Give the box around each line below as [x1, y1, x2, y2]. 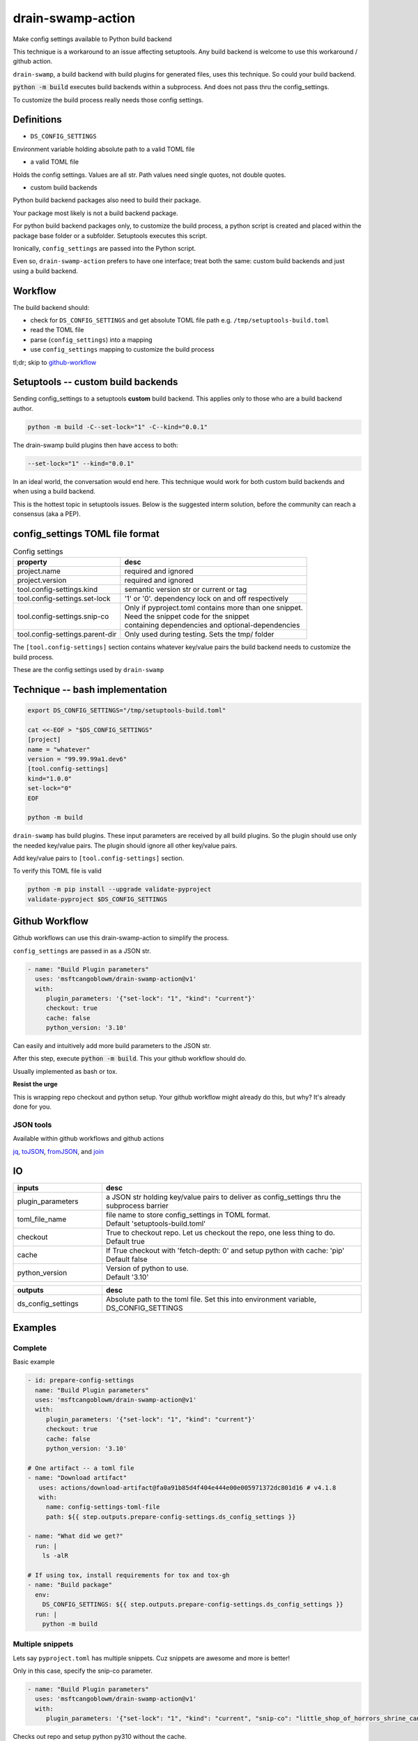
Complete [13, 1343, 47, 1352]
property [17, 557, 48, 567]
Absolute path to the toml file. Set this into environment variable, [105, 1295, 317, 1304]
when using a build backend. [13, 487, 95, 496]
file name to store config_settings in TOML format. [105, 1210, 271, 1220]
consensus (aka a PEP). [13, 509, 82, 518]
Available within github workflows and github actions [13, 1134, 164, 1143]
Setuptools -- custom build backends [13, 376, 178, 388]
